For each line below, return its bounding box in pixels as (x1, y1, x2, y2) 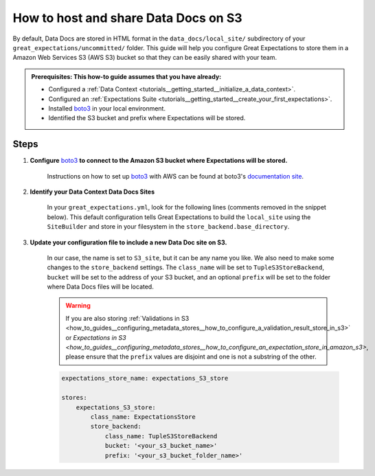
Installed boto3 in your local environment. (48, 104, 166, 113)
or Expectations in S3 (65, 333, 126, 341)
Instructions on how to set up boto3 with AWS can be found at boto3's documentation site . (47, 172, 304, 180)
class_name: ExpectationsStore (90, 413, 196, 420)
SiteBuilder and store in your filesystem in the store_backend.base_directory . (47, 223, 290, 231)
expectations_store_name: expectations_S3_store (61, 374, 229, 383)
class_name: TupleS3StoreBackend (104, 432, 218, 440)
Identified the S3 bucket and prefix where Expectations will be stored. (48, 114, 246, 122)
